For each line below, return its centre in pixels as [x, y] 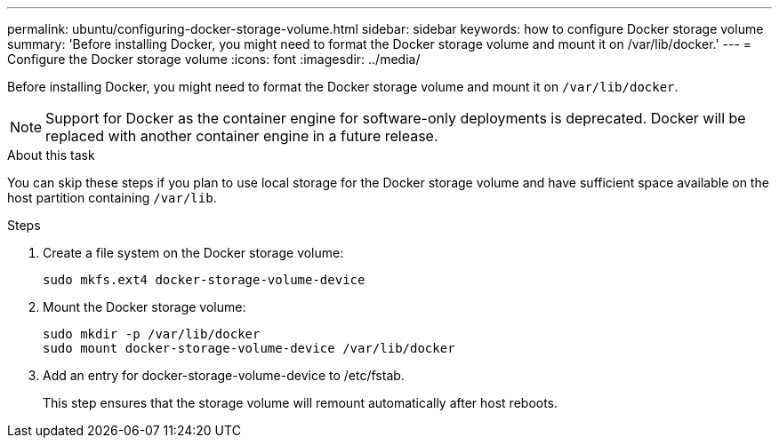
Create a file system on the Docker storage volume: [193, 253]
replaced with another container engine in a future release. [242, 136]
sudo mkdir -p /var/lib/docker [152, 334]
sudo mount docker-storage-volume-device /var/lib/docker [249, 348]
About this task [51, 155]
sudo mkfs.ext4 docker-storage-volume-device [204, 280]
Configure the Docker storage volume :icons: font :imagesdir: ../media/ [214, 59]
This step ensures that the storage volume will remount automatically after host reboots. [301, 403]
